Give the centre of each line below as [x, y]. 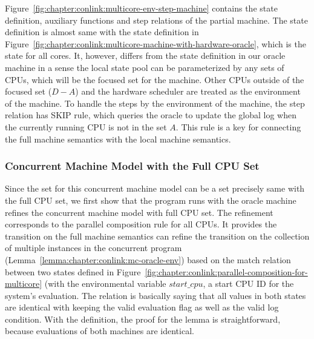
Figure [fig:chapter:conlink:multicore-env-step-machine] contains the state [141, 8]
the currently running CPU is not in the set [86, 126]
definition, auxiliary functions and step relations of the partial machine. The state [156, 20]
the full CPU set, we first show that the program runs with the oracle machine [151, 200]
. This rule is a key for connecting [238, 126]
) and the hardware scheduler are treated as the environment [188, 91]
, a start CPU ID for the [248, 284]
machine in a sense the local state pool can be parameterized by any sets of [145, 67]
